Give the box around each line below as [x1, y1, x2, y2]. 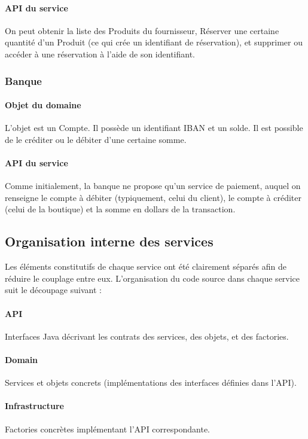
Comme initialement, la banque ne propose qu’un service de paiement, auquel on [5, 179, 301, 192]
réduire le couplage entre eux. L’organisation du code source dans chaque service [5, 272, 300, 284]
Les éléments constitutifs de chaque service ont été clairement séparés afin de [5, 260, 286, 273]
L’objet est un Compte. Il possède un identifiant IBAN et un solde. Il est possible [5, 121, 303, 134]
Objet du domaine [5, 99, 81, 111]
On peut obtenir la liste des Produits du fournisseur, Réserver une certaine [5, 24, 279, 36]
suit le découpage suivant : [5, 283, 102, 296]
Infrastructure [5, 400, 64, 412]
